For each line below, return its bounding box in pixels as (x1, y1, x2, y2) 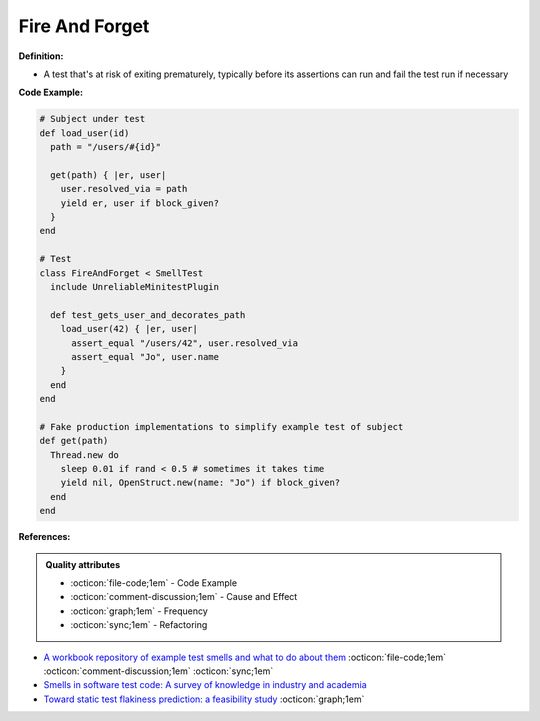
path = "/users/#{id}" (50, 141, 162, 153)
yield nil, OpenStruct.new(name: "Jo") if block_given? (60, 477, 341, 489)
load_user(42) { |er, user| (60, 323, 199, 335)
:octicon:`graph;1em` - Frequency (70, 605, 209, 617)
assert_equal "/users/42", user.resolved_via (71, 337, 299, 349)
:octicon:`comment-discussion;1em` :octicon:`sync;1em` (43, 665, 274, 677)
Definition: (18, 50, 64, 62)
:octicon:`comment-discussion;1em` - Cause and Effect (70, 591, 298, 603)
